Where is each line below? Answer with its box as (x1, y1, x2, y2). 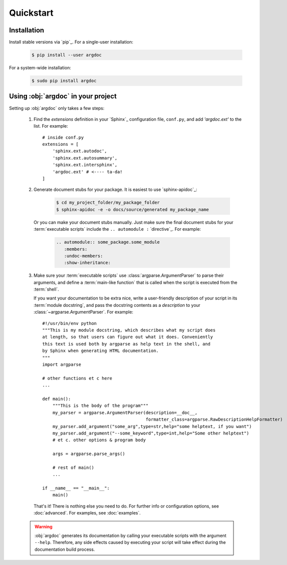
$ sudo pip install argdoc (31, 78, 97, 83)
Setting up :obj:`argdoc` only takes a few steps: (9, 105, 105, 111)
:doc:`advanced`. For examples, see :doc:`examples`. (33, 510, 141, 516)
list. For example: (33, 123, 68, 129)
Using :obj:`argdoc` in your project (9, 92, 117, 101)
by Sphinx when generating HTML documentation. (42, 348, 159, 353)
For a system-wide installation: (9, 65, 71, 71)
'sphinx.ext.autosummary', (52, 155, 118, 161)
